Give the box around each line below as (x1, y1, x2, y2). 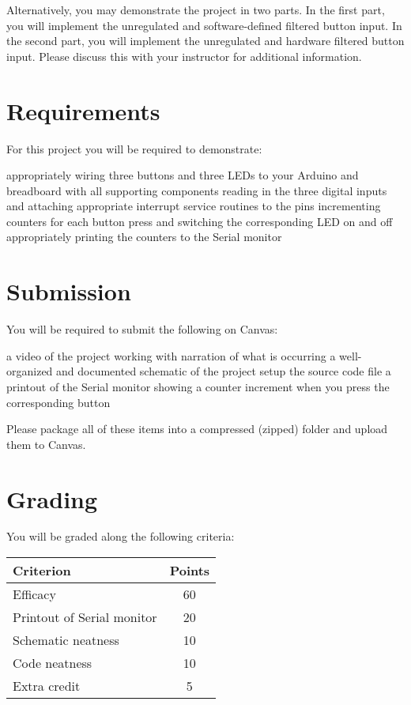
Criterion (13, 561, 71, 580)
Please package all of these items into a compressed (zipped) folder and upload (6, 420, 388, 437)
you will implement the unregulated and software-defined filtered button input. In (6, 17, 402, 33)
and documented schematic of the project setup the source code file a (56, 363, 391, 379)
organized (6, 363, 53, 379)
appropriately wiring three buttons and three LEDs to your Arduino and (6, 167, 359, 183)
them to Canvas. (6, 435, 86, 452)
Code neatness (13, 654, 92, 673)
